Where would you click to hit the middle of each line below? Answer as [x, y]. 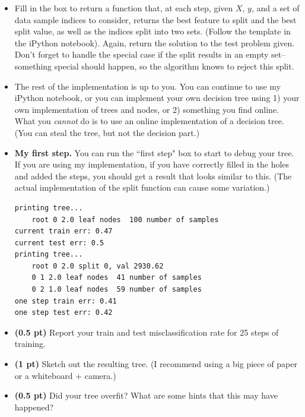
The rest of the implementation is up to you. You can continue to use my [148, 86]
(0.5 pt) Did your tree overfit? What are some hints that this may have [146, 395]
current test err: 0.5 [59, 243]
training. [30, 344]
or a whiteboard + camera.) [65, 375]
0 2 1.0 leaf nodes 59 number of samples [117, 290]
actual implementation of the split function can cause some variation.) [142, 187]
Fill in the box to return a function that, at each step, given [124, 8]
